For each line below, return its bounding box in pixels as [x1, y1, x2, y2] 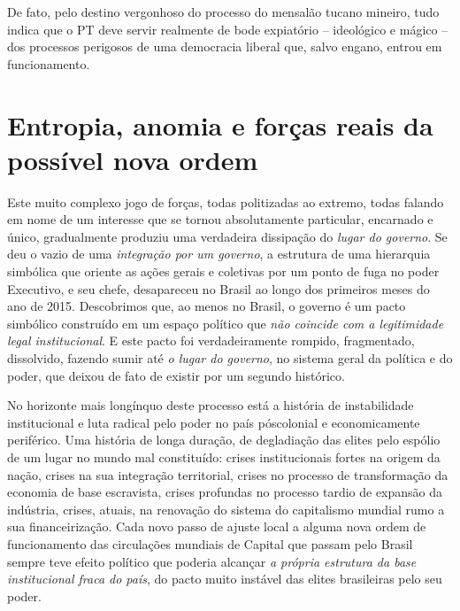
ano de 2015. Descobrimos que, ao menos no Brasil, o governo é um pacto [7, 297, 406, 315]
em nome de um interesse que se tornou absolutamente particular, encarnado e [7, 210, 433, 228]
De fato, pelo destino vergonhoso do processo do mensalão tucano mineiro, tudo [7, 3, 440, 20]
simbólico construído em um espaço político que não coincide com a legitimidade [7, 313, 444, 332]
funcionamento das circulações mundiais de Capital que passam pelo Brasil [7, 534, 413, 553]
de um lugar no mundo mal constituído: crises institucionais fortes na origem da [7, 448, 441, 466]
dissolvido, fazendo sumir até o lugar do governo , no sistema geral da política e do [7, 349, 453, 367]
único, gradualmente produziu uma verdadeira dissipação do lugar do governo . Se [7, 227, 448, 245]
